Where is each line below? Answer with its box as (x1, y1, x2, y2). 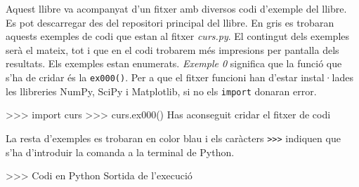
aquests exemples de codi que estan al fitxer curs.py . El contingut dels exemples (6, 29, 350, 43)
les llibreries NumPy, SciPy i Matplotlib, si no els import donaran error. (6, 83, 317, 98)
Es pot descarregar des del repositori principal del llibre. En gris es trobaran (6, 15, 334, 29)
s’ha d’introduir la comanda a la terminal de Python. (6, 144, 235, 159)
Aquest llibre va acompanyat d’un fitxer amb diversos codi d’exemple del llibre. (6, 1, 347, 15)
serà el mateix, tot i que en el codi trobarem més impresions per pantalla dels (6, 42, 339, 57)
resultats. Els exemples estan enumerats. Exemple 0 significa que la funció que (6, 56, 342, 71)
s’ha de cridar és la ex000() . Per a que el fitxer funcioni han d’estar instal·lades (6, 69, 354, 84)
